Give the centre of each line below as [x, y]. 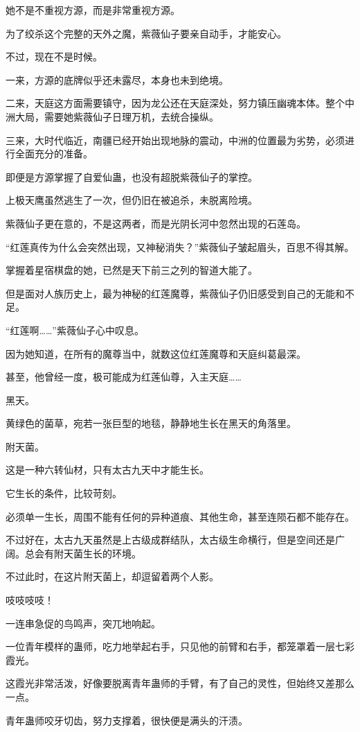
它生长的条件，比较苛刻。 [64, 493]
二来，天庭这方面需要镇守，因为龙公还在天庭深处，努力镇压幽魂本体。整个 [175, 103]
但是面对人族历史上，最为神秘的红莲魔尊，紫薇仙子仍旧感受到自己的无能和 [175, 293]
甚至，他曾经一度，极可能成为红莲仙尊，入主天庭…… [124, 377]
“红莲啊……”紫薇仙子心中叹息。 [75, 330]
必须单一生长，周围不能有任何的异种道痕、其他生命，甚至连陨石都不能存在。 [180, 516]
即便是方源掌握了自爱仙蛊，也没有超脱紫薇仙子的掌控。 [132, 176]
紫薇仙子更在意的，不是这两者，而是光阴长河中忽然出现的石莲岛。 [156, 223]
